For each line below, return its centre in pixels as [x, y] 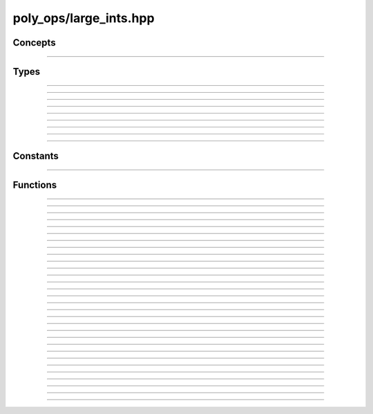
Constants [36, 156]
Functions [35, 185]
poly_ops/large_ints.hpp [84, 18]
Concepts [34, 43]
